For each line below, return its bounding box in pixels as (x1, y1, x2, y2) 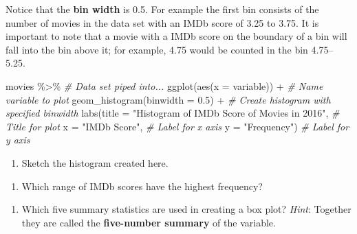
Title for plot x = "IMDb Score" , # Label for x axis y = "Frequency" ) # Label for (6, 119, 349, 133)
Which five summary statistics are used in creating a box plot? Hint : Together (21, 202, 351, 216)
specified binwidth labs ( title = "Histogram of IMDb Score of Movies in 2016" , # (6, 106, 340, 120)
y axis (6, 132, 30, 147)
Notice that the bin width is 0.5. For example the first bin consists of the (6, 2, 319, 16)
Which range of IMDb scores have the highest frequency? (21, 178, 263, 193)
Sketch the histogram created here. (21, 155, 169, 169)
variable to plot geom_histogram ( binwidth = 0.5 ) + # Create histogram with (6, 92, 331, 106)
